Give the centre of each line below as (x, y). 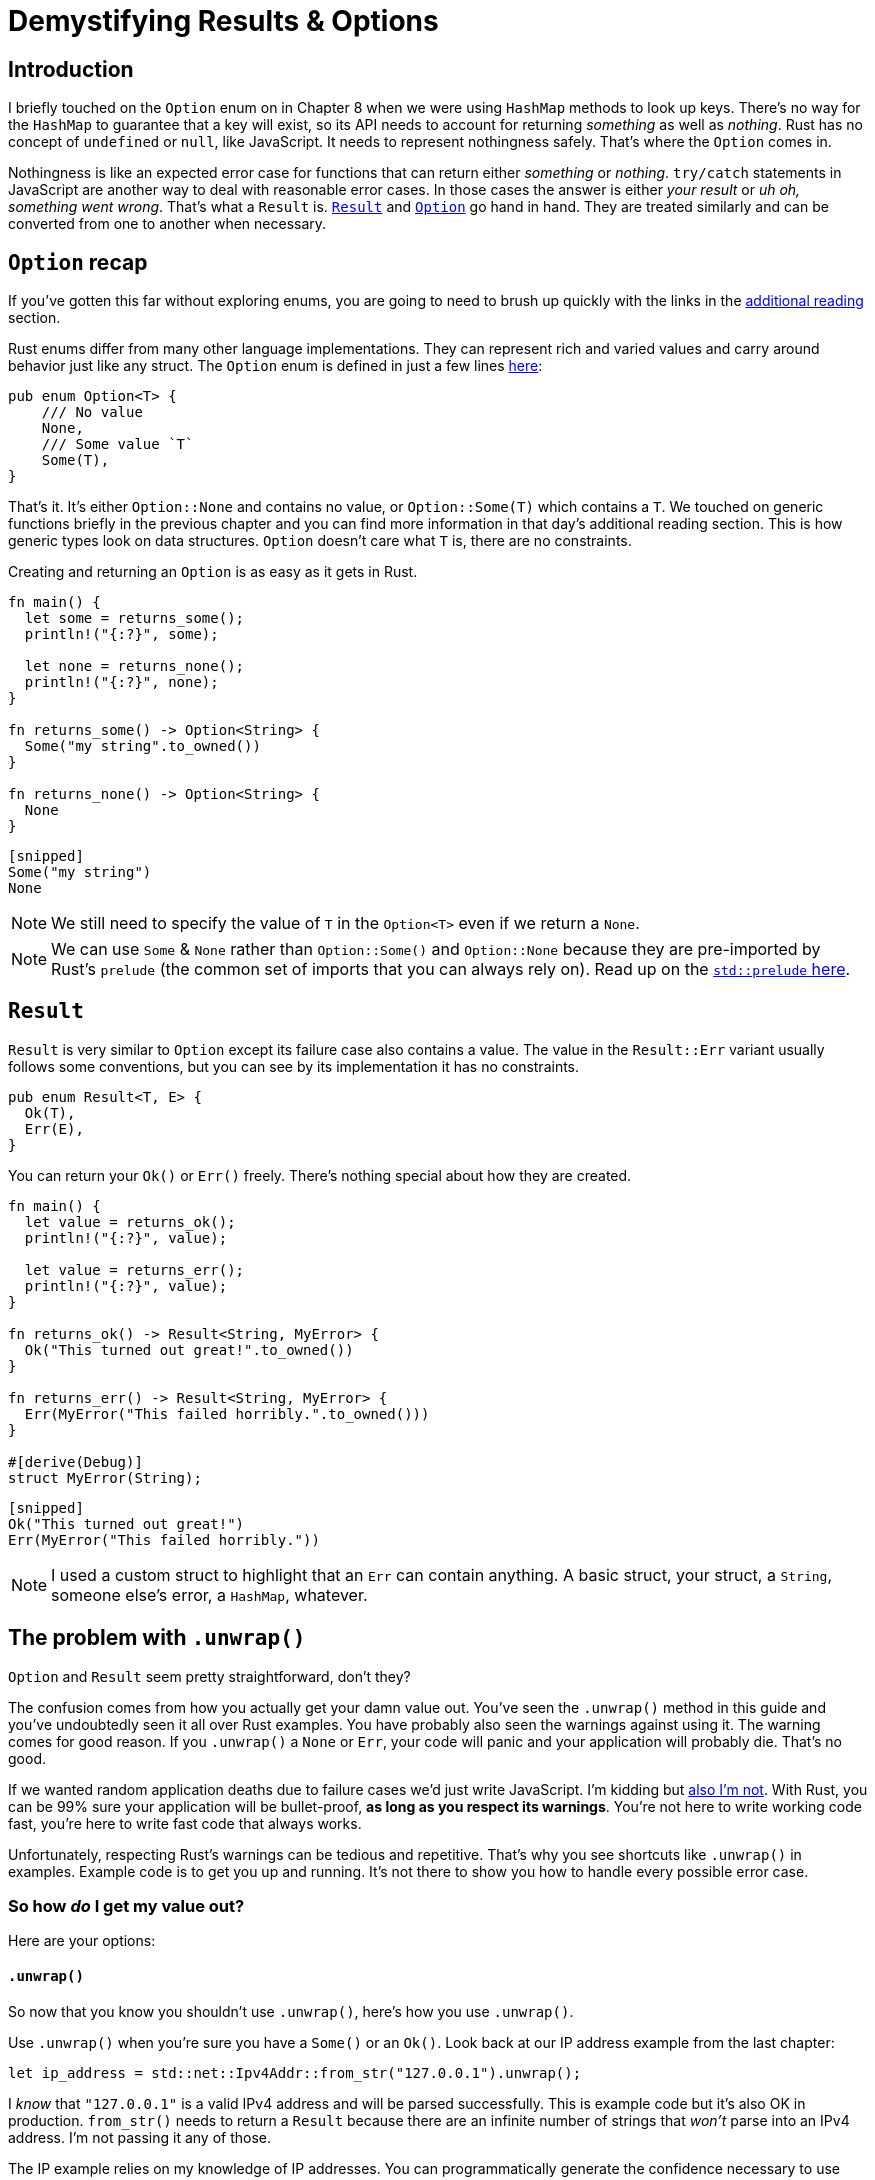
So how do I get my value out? (126, 1906)
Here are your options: (82, 1941)
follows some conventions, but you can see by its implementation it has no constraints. (294, 1066)
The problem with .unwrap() (157, 1638)
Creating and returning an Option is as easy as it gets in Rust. (213, 572)
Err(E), (54, 1128)
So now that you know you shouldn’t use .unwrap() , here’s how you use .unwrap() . (291, 2011)
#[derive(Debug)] (75, 1461)
